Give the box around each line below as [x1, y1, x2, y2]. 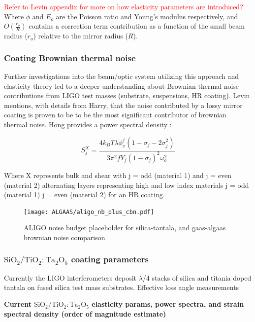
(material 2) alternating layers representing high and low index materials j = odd [4, 179, 249, 190]
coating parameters [71, 253, 149, 265]
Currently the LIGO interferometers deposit [4, 272, 136, 283]
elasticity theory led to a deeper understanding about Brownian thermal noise [4, 80, 239, 91]
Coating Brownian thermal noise [4, 51, 136, 64]
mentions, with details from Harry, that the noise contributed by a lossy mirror [4, 100, 243, 110]
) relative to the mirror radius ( [33, 31, 128, 41]
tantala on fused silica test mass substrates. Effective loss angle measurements [4, 282, 239, 292]
